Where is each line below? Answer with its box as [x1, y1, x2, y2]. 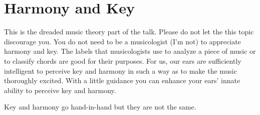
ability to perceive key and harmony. [4, 85, 116, 95]
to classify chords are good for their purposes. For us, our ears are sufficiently [4, 55, 241, 66]
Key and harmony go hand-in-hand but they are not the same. [4, 102, 196, 112]
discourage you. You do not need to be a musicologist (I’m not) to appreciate [4, 36, 241, 46]
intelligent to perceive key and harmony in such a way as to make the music [4, 65, 237, 76]
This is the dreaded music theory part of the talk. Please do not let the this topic [4, 26, 254, 37]
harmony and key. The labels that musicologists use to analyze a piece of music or [4, 46, 256, 56]
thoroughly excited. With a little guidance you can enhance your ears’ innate [4, 75, 240, 86]
